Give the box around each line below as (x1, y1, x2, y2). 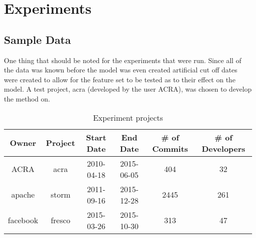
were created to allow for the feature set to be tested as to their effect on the (4, 74, 236, 84)
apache (11, 189, 35, 201)
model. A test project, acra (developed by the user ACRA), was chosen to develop (4, 84, 252, 94)
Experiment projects (93, 111, 163, 123)
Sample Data (4, 32, 71, 47)
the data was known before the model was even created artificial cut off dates (4, 65, 237, 75)
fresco (51, 214, 70, 226)
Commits (152, 142, 188, 154)
